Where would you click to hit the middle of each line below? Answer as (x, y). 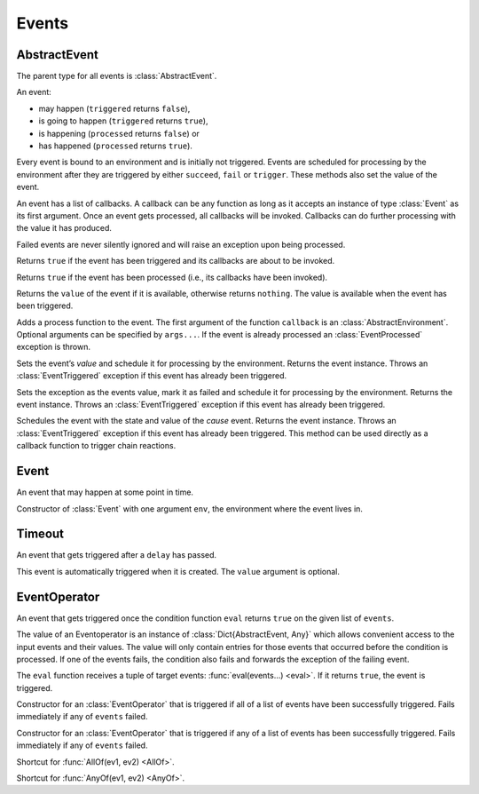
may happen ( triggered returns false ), (114, 108)
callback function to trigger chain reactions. (96, 446)
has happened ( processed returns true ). (115, 146)
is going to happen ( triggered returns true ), (123, 121)
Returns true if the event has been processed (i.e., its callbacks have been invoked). (172, 277)
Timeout (40, 534)
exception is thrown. (53, 347)
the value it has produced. (64, 228)
